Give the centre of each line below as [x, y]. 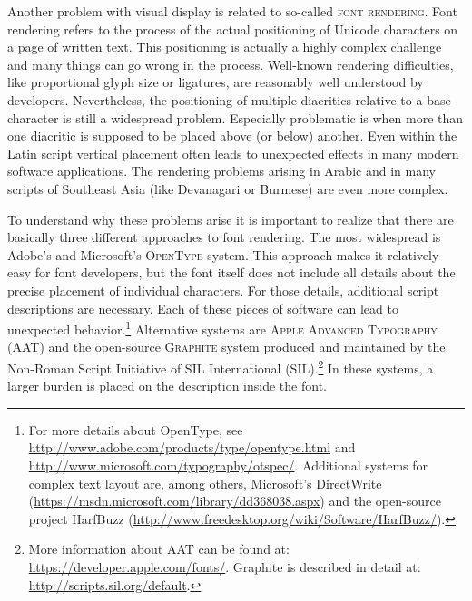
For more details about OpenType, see [136, 429]
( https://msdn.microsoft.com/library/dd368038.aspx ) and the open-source [235, 501]
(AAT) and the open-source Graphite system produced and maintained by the [226, 347]
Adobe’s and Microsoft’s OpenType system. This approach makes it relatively [223, 254]
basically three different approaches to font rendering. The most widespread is [224, 237]
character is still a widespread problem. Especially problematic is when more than [236, 117]
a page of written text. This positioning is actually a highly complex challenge [225, 47]
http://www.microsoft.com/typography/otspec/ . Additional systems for [228, 465]
